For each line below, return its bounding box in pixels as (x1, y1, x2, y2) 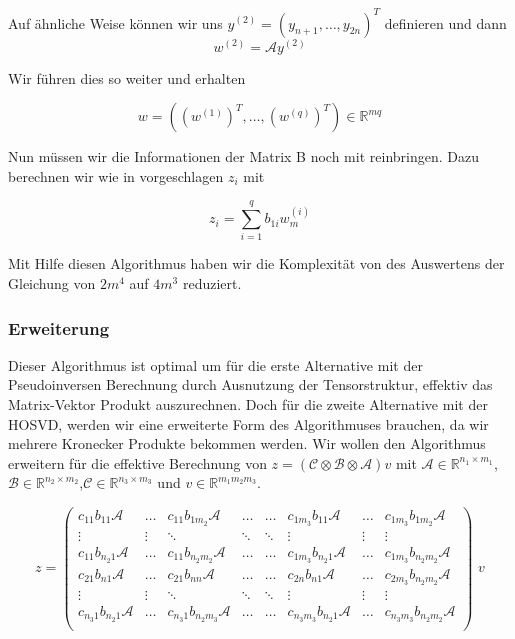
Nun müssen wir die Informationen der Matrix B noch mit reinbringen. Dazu (8, 146, 479, 167)
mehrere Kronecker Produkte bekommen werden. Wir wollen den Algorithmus (8, 433, 486, 454)
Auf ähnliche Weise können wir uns (8, 12, 223, 33)
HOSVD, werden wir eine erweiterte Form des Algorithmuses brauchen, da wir (8, 413, 489, 434)
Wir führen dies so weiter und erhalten (8, 67, 246, 88)
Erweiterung (8, 315, 110, 340)
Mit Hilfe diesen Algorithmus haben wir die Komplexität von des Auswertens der (8, 253, 505, 274)
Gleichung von (8, 273, 96, 294)
